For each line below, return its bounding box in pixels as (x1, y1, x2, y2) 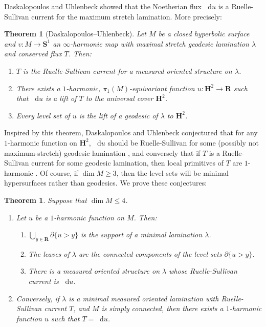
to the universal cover (85, 93, 153, 104)
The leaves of (28, 248, 70, 259)
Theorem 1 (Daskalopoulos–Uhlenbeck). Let (4, 28, 146, 39)
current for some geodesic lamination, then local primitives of (31, 157, 224, 168)
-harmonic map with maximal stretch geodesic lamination (70, 38, 249, 49)
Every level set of (16, 110, 70, 120)
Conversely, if (16, 293, 60, 303)
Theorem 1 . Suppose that (4, 194, 87, 205)
